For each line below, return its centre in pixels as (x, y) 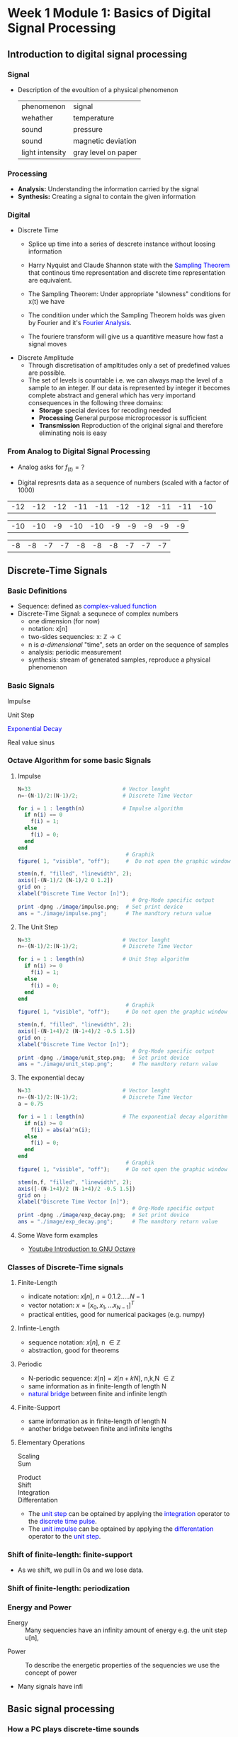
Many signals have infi (50, 1687)
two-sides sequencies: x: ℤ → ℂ (75, 637)
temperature (94, 118)
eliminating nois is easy (73, 433)
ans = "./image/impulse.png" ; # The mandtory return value (114, 913)
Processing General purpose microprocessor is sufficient (123, 418)
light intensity (44, 152)
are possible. (47, 373)
